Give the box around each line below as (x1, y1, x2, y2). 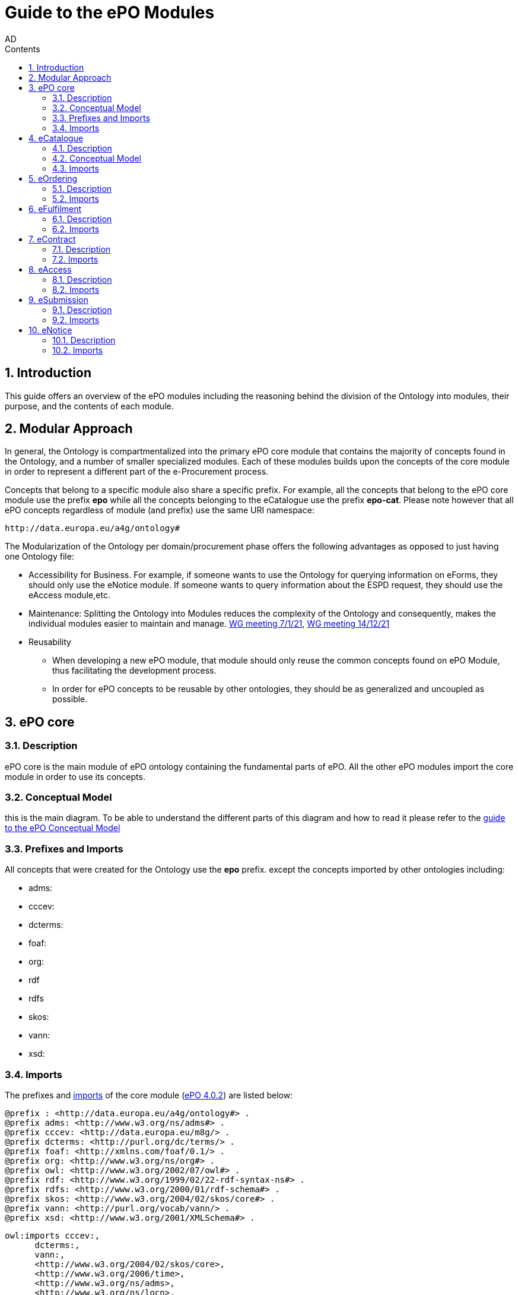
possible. (52, 694, 88, 705)
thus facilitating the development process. (52, 665, 217, 676)
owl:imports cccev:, (5, 1230, 100, 1240)
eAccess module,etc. (28, 590, 110, 601)
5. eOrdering (28, 173, 78, 184)
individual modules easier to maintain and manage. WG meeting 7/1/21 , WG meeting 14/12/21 (28, 618, 390, 629)
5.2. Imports (52, 193, 99, 204)
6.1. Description (52, 213, 112, 224)
